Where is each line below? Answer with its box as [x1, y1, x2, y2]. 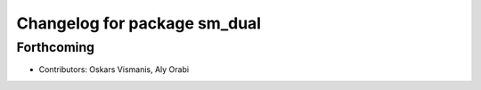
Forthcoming [16, 39, 95, 55]
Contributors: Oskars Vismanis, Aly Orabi [38, 64, 190, 75]
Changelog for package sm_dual [16, 13, 262, 33]
